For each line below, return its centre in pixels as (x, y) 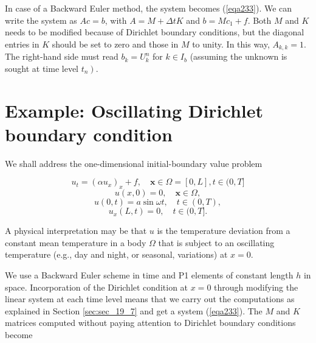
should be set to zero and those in (115, 44)
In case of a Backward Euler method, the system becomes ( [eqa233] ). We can (149, 8)
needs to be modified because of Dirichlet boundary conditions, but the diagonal (155, 32)
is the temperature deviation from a (224, 231)
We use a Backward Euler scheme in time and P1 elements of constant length (149, 274)
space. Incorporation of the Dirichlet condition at (97, 287)
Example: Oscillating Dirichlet (134, 110)
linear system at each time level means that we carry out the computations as (150, 299)
